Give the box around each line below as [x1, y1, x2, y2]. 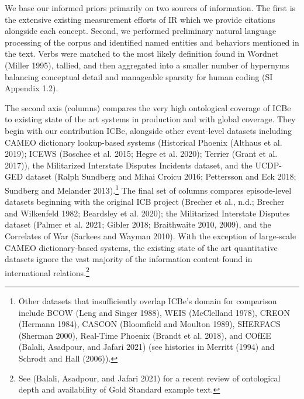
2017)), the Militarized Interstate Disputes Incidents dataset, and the [5, 159, 253, 171]
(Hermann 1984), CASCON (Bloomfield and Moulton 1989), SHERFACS [18, 318, 281, 330]
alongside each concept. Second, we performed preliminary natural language [5, 25, 277, 37]
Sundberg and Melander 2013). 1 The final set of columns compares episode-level [5, 182, 292, 196]
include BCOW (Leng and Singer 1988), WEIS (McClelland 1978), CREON [18, 306, 291, 318]
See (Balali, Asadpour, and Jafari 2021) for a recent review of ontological [18, 372, 281, 384]
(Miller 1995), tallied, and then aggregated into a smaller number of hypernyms [5, 59, 289, 71]
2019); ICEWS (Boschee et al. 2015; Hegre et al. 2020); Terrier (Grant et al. [5, 147, 278, 160]
